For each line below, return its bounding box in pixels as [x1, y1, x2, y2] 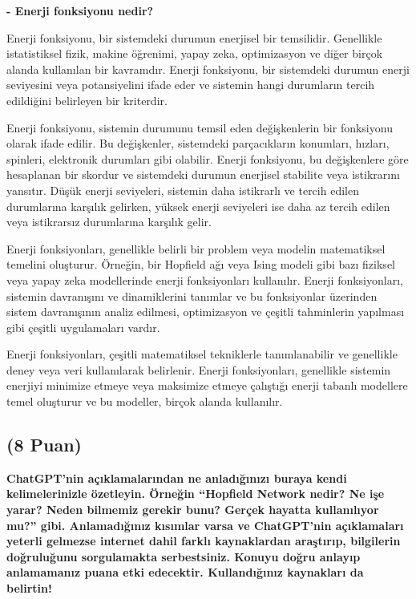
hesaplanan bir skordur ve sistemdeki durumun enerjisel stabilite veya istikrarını [6, 166, 400, 183]
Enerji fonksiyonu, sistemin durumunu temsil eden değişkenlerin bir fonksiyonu [6, 119, 393, 136]
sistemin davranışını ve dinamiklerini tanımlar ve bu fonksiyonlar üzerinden [6, 287, 378, 304]
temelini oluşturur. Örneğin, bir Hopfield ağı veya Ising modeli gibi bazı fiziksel [6, 256, 395, 273]
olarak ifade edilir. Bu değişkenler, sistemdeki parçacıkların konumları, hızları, [6, 135, 390, 152]
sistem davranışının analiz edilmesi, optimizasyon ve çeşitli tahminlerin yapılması [6, 303, 405, 320]
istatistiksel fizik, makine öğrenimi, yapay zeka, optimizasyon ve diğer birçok [6, 45, 383, 62]
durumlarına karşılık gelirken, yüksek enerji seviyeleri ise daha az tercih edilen [6, 197, 390, 214]
